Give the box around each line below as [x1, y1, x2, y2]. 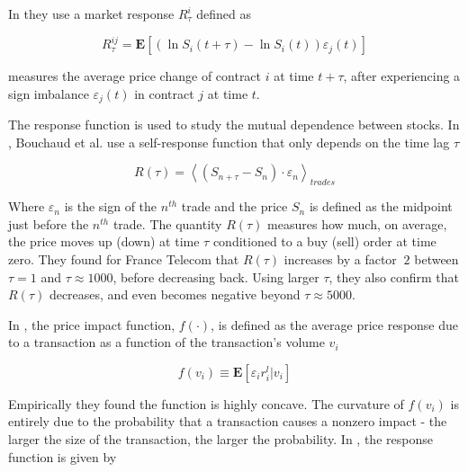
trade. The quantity [112, 214, 222, 233]
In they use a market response [8, 4, 175, 22]
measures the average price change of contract [8, 67, 262, 85]
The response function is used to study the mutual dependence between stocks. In [8, 115, 460, 134]
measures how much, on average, [267, 214, 447, 233]
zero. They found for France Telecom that [8, 249, 239, 268]
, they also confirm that [328, 267, 459, 286]
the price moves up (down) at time [8, 232, 200, 251]
